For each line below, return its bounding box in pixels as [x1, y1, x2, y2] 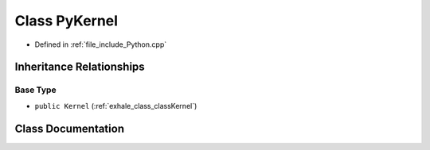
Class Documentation [14, 121, 125, 135]
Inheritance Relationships [14, 60, 145, 74]
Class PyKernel [14, 12, 119, 29]
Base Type [14, 84, 57, 95]
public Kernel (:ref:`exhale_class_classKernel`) [34, 101, 197, 110]
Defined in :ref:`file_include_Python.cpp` [34, 40, 167, 49]
